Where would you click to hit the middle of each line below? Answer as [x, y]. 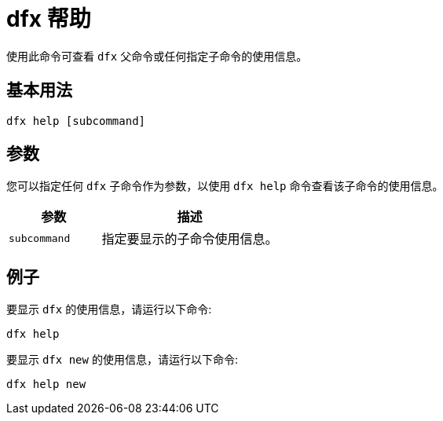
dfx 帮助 [49, 19]
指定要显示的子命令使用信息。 [190, 239]
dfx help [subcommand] [76, 121]
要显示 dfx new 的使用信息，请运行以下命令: [122, 360]
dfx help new [46, 384]
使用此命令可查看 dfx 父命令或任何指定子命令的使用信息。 [157, 56]
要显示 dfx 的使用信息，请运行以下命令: [109, 309]
